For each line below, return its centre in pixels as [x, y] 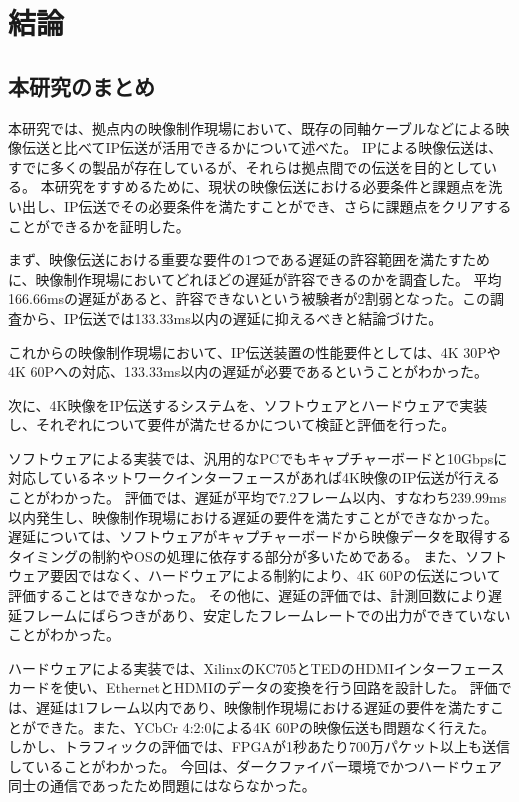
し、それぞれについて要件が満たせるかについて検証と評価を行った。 [232, 424]
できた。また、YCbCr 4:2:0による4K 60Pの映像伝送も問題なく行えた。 [265, 726]
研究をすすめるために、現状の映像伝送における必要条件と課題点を [271, 186]
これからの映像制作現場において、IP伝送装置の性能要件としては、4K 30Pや [254, 351]
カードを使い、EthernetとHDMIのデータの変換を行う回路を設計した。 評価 [253, 687]
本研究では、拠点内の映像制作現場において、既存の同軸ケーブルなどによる [252, 127]
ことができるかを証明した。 [99, 225]
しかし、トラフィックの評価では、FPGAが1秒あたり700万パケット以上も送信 [259, 746]
